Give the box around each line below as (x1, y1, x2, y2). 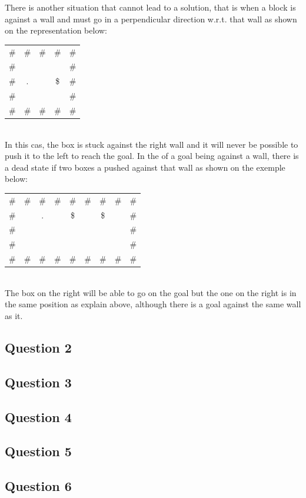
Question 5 (5, 442, 72, 460)
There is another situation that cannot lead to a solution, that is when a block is (5, 1, 296, 13)
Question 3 (5, 373, 72, 391)
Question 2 (5, 338, 72, 356)
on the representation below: (5, 24, 107, 36)
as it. (5, 309, 23, 321)
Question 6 (5, 477, 72, 495)
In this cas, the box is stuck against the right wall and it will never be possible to (5, 138, 298, 150)
